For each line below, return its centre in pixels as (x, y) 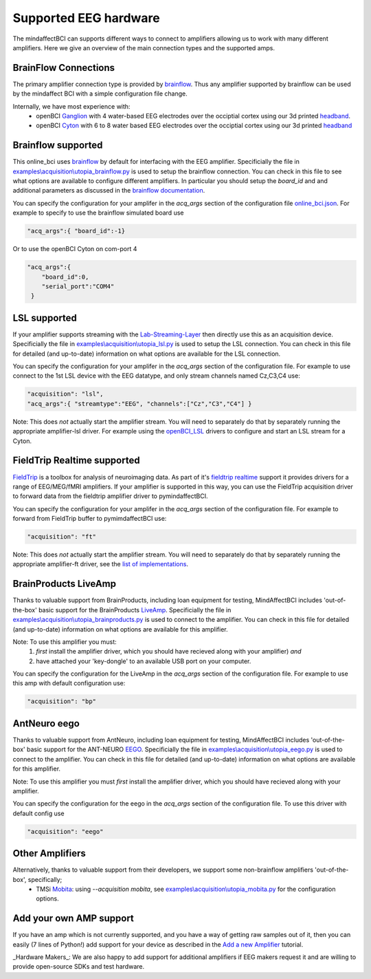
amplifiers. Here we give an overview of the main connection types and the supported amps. (144, 47)
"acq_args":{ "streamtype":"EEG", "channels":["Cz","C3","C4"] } (139, 404)
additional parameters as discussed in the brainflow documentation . (109, 191)
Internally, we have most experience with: (71, 106)
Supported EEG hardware (87, 18)
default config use (38, 813)
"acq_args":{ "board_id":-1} (76, 231)
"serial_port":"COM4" (78, 287)
